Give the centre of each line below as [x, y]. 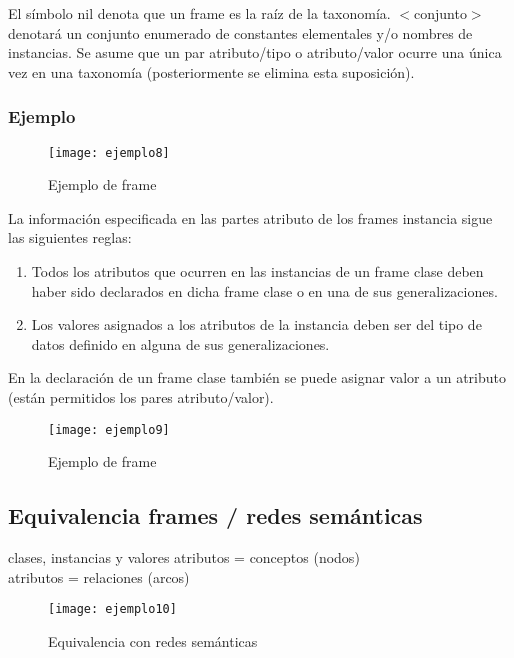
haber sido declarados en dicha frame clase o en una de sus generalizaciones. [264, 290]
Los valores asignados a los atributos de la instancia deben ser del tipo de [256, 324]
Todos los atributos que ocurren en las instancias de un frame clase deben [257, 271]
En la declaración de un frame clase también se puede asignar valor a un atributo [257, 377]
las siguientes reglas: [70, 237]
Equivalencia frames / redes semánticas [215, 515]
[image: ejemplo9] [109, 429]
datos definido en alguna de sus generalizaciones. [180, 343]
